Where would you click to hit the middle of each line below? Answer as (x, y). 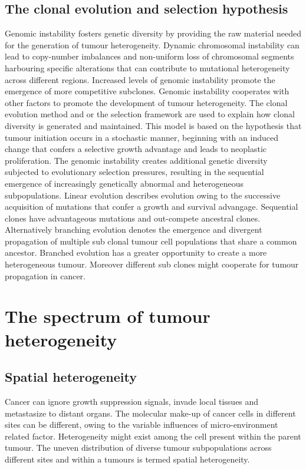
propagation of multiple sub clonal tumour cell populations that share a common (151, 241)
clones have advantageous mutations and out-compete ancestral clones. (133, 218)
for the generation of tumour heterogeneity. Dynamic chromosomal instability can (152, 44)
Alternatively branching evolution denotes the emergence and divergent (134, 229)
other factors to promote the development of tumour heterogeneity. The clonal (146, 102)
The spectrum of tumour (108, 316)
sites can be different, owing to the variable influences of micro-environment (142, 425)
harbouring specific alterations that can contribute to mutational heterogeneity (147, 67)
